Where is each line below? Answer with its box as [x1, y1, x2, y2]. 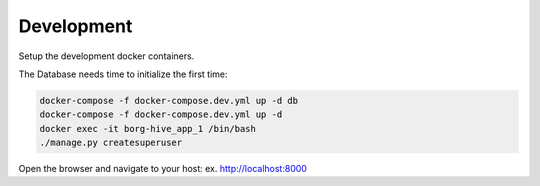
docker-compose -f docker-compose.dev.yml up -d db [39, 95, 299, 106]
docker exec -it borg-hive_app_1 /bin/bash [39, 123, 257, 134]
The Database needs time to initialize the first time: [18, 68, 228, 80]
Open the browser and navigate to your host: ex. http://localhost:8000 [18, 163, 307, 175]
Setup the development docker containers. [18, 50, 195, 62]
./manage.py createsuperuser [39, 137, 183, 149]
